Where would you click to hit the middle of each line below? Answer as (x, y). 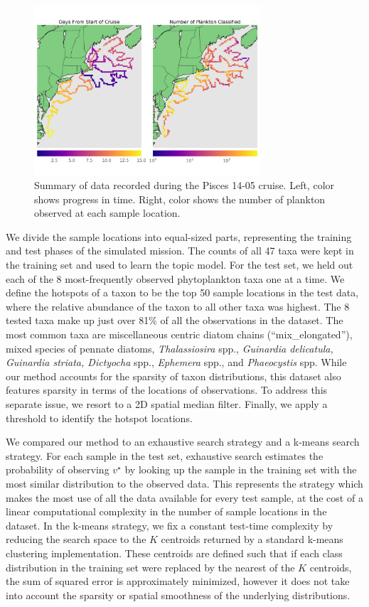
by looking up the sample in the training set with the (241, 469)
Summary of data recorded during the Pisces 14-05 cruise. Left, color (184, 185)
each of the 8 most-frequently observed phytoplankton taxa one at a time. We (175, 278)
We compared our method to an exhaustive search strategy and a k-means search (183, 442)
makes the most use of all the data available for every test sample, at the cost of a (184, 497)
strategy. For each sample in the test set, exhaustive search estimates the (165, 455)
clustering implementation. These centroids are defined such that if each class (174, 553)
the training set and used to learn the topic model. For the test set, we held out (180, 265)
